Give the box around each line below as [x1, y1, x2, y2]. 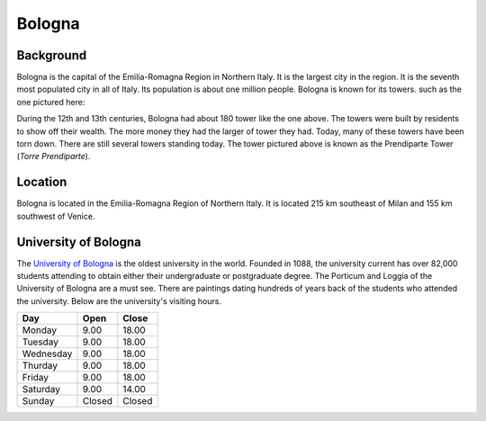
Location [16, 175, 67, 190]
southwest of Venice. [16, 210, 95, 221]
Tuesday [22, 336, 58, 348]
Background [16, 48, 87, 63]
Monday [22, 324, 58, 336]
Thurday [22, 360, 58, 372]
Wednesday [22, 347, 73, 360]
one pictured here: [16, 96, 85, 107]
